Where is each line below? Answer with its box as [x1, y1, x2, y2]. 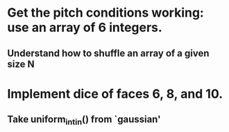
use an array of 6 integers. [7, 19, 163, 35]
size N [7, 58, 35, 70]
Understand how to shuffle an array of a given [7, 47, 210, 59]
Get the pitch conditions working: [7, 5, 205, 21]
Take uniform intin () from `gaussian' [7, 113, 161, 127]
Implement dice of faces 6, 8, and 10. [7, 85, 223, 101]
